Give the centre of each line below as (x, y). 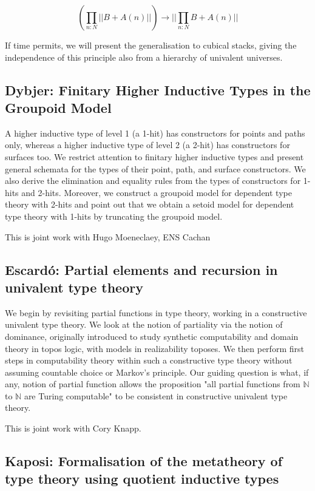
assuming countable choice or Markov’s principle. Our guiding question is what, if (157, 372)
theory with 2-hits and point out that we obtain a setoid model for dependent (150, 204)
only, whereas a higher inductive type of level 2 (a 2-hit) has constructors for (147, 145)
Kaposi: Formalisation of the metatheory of (144, 461)
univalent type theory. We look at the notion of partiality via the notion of (144, 324)
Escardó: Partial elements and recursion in (141, 269)
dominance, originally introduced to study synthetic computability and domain (152, 336)
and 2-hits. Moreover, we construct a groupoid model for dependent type (157, 192)
